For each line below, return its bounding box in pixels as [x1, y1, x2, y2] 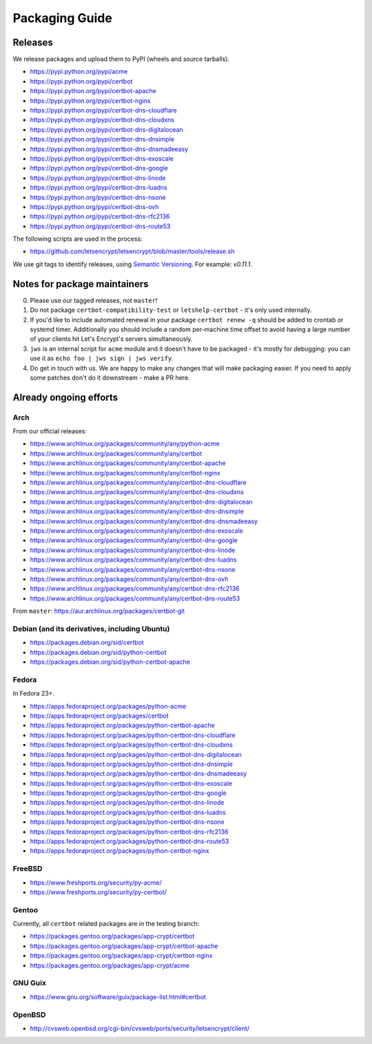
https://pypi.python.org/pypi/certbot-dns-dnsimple [30, 135, 175, 144]
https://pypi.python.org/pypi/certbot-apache [30, 87, 156, 95]
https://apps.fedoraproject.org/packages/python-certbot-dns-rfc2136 [30, 827, 229, 836]
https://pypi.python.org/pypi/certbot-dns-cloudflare [30, 106, 177, 115]
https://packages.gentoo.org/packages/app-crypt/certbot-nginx [30, 952, 213, 960]
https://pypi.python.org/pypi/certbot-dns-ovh [30, 202, 159, 210]
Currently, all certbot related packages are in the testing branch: [12, 920, 200, 928]
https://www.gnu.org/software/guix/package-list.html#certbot [30, 992, 207, 1001]
